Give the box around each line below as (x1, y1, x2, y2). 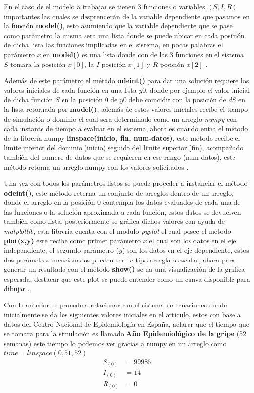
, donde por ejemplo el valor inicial (146, 85, 250, 95)
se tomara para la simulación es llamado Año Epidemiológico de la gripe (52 (4, 328, 247, 338)
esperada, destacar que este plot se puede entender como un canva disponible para (4, 274, 250, 284)
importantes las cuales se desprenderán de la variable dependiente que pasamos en (4, 11, 250, 21)
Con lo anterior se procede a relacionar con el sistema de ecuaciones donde (4, 300, 227, 310)
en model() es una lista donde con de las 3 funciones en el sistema (43, 49, 244, 59)
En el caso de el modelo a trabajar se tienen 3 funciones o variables (4, 1, 205, 11)
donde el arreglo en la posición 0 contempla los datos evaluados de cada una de (4, 197, 241, 207)
